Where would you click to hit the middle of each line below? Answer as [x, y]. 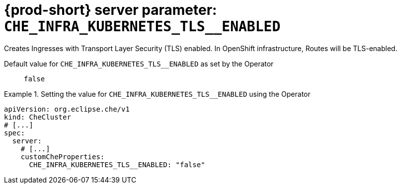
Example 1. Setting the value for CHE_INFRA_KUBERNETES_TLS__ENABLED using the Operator [157, 94]
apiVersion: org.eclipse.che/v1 [67, 109]
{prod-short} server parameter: [111, 10]
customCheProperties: [63, 157]
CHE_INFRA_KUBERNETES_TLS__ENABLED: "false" [117, 164]
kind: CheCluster [38, 117]
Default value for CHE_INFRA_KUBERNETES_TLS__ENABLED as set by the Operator [139, 63]
